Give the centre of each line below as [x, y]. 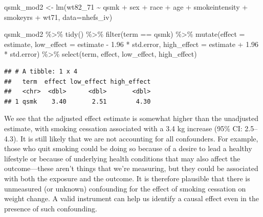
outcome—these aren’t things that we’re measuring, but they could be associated [131, 168]
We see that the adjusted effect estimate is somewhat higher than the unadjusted [131, 118]
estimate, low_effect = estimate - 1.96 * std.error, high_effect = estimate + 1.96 [131, 44]
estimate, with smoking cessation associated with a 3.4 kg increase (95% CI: [123, 128]
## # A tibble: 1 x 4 [41, 71]
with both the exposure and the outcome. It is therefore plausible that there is [127, 178]
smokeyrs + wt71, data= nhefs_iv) [58, 17]
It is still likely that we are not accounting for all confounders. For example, [139, 138]
